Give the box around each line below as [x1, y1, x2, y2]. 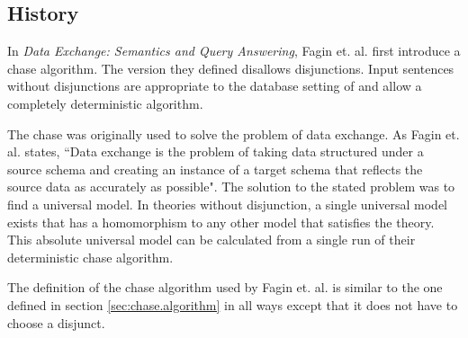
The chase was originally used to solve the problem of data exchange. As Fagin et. [7, 124, 460, 143]
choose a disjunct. [7, 313, 105, 332]
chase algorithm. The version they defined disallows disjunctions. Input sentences [7, 58, 454, 77]
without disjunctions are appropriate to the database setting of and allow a [7, 76, 422, 95]
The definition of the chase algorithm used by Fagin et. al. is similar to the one [7, 278, 443, 297]
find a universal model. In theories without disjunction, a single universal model [7, 194, 447, 213]
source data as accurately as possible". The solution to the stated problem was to [7, 177, 455, 196]
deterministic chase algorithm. [7, 247, 174, 266]
